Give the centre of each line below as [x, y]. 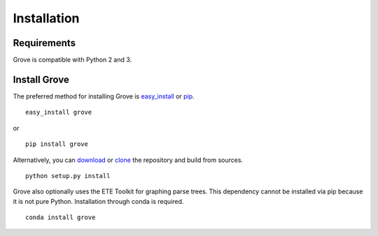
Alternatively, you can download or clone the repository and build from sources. [128, 160]
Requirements [44, 43]
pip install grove [57, 144]
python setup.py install [68, 176]
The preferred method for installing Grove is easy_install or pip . [104, 96]
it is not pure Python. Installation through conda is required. [98, 201]
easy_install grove [59, 112]
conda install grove [61, 217]
